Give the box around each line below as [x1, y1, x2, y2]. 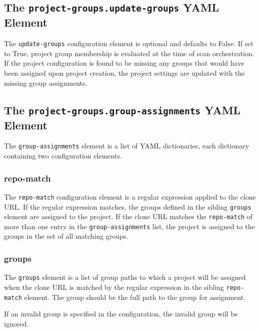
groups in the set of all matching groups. [4, 231, 128, 241]
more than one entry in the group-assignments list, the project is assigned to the [4, 221, 255, 231]
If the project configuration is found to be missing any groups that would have [4, 58, 244, 68]
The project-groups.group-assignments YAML [4, 102, 241, 117]
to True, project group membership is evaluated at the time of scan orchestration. [4, 48, 254, 58]
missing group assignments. [4, 77, 87, 88]
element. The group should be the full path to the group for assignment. [24, 291, 245, 302]
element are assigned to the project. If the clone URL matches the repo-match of [4, 211, 252, 222]
